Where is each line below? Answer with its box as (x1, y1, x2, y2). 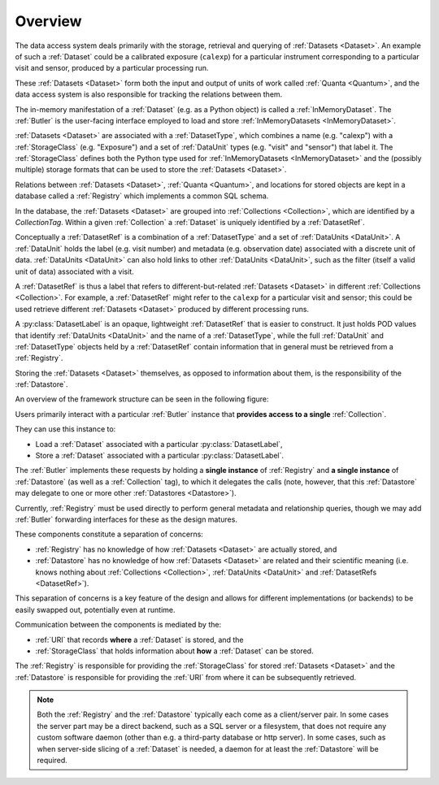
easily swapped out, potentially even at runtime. (15, 605, 176, 614)
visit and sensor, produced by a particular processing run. (15, 63, 209, 73)
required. (37, 756, 68, 765)
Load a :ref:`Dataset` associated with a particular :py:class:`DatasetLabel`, (35, 439, 284, 449)
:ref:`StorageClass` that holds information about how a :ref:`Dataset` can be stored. (35, 646, 314, 656)
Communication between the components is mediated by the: (15, 620, 222, 630)
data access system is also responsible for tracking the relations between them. (15, 89, 283, 99)
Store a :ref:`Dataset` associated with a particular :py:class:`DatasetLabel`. (35, 451, 285, 461)
